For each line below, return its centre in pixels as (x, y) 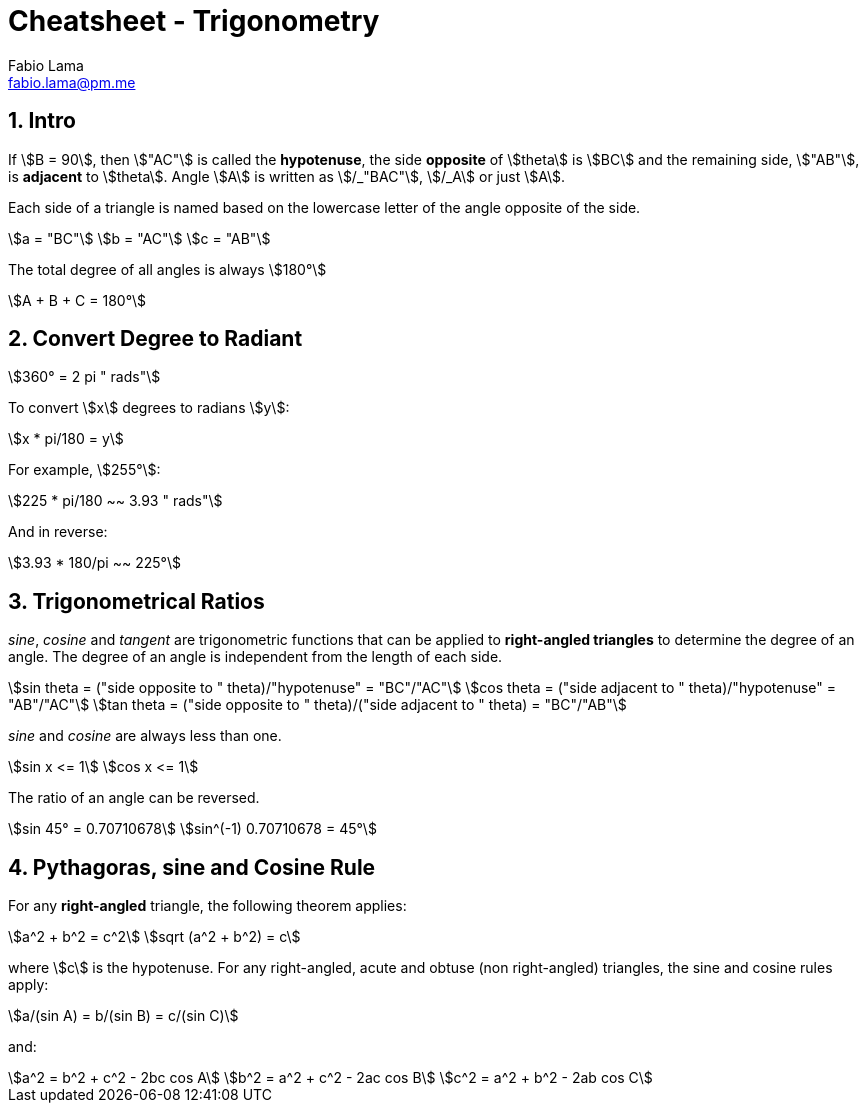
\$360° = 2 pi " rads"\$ (84, 377)
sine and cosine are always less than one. (145, 736)
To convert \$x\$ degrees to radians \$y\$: (149, 408)
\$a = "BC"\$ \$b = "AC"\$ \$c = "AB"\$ (139, 238)
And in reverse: (58, 532)
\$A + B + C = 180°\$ (77, 300)
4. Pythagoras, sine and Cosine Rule (192, 867)
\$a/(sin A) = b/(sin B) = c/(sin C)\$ (123, 1016)
